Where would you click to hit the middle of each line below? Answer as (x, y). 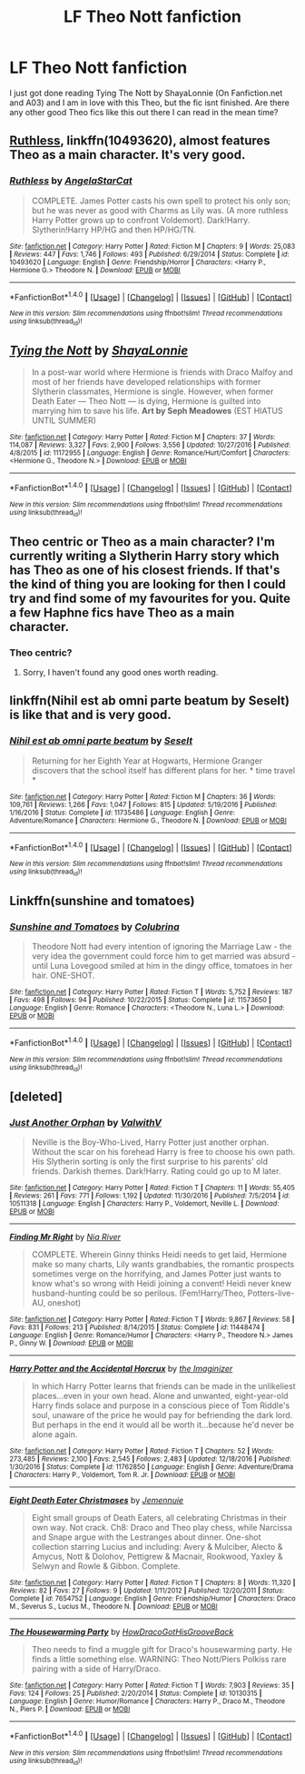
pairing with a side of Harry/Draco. (96, 1669)
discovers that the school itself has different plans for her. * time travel (163, 770)
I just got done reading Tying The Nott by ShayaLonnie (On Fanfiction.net (146, 93)
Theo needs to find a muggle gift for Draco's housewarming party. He (162, 1650)
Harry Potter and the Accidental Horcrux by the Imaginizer (121, 1369)
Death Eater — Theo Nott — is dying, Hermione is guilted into (146, 401)
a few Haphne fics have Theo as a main (122, 612)
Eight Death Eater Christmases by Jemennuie (97, 1501)
